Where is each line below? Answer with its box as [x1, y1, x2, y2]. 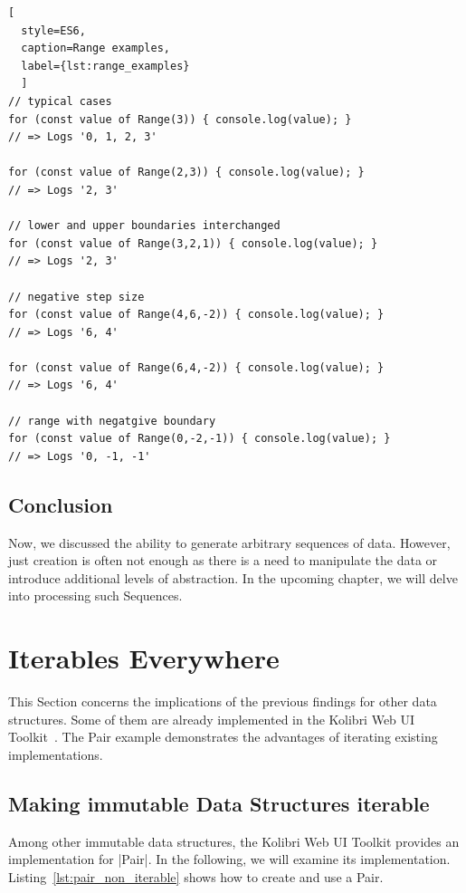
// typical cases [8, 94, 112, 108]
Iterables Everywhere [8, 639, 280, 677]
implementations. [8, 744, 103, 763]
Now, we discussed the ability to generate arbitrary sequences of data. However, [8, 533, 451, 552]
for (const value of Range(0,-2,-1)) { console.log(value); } [8, 432, 391, 446]
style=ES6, [21, 24, 86, 37]
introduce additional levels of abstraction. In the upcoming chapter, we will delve [8, 568, 458, 587]
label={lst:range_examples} [21, 59, 190, 72]
